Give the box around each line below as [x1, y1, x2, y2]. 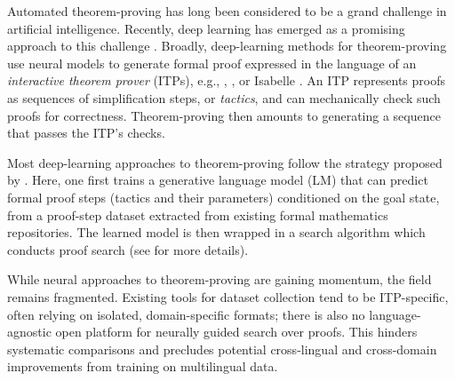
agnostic [7, 322, 52, 341]
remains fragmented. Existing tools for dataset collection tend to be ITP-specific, [7, 287, 449, 306]
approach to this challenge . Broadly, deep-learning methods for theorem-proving [7, 36, 447, 55]
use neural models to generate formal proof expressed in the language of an [7, 53, 417, 72]
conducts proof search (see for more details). [7, 240, 249, 258]
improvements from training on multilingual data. [7, 357, 278, 376]
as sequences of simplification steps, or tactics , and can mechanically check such [7, 88, 441, 107]
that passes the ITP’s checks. [7, 123, 165, 142]
